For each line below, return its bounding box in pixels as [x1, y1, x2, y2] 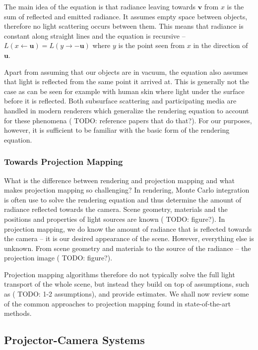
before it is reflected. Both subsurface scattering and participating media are [4, 96, 237, 106]
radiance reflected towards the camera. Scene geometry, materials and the [4, 204, 228, 214]
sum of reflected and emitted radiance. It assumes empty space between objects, [4, 11, 248, 21]
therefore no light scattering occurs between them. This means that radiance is [4, 21, 244, 31]
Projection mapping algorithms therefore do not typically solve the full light [4, 269, 235, 279]
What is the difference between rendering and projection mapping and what [4, 175, 235, 185]
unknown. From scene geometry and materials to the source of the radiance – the [4, 243, 251, 253]
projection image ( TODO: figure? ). [4, 252, 113, 263]
